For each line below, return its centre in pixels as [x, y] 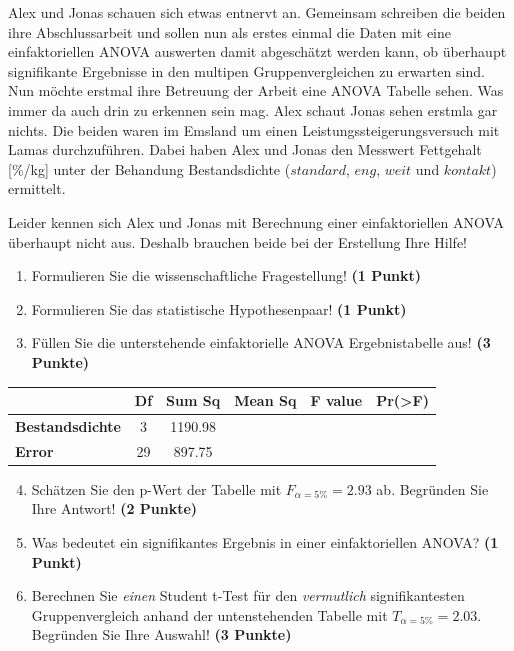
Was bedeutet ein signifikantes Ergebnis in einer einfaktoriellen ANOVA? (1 [265, 541]
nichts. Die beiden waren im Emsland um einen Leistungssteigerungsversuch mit [254, 129]
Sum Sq [193, 400]
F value [336, 400]
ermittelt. [37, 188]
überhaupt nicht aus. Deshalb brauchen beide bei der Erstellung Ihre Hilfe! [237, 241]
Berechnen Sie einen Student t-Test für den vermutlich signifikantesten [248, 595]
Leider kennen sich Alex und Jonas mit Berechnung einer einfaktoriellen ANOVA [256, 221]
